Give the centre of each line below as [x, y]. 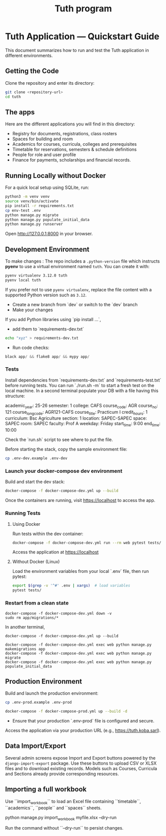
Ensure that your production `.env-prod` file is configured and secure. [83, 721]
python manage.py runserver [34, 224]
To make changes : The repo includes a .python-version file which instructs [83, 261]
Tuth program [83, 9]
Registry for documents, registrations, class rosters [65, 134]
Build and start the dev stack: [35, 482]
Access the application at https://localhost [55, 552]
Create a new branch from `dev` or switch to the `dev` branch [75, 304]
